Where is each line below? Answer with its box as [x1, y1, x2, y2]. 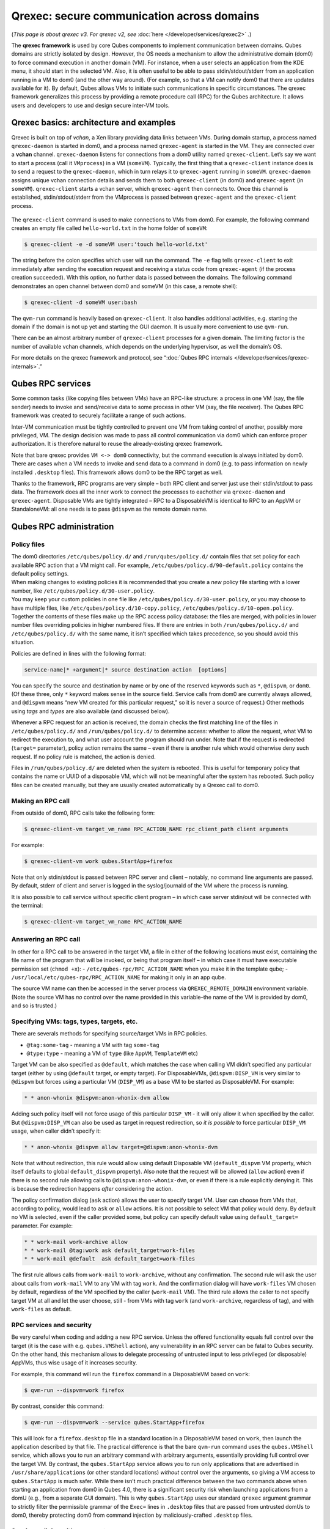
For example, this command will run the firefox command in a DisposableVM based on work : [11, 1370, 251, 1377]
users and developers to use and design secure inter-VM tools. [11, 102, 170, 109]
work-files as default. [11, 1306, 72, 1313]
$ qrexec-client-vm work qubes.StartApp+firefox [24, 857, 173, 865]
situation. [11, 639, 35, 646]
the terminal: [11, 902, 43, 909]
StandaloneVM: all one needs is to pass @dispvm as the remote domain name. [11, 505, 208, 513]
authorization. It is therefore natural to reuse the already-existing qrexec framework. [11, 440, 223, 448]
